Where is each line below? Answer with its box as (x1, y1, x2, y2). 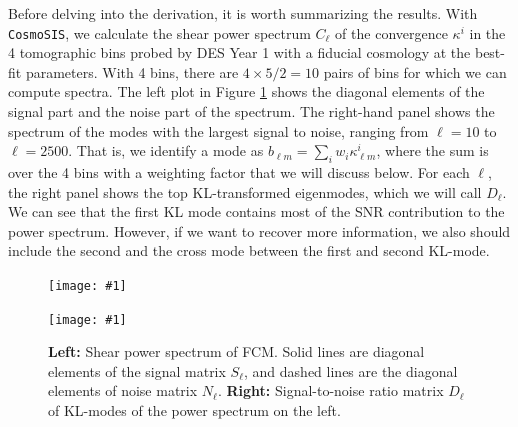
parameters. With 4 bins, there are (25, 61, 239, 82)
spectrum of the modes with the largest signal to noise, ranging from (8, 120, 429, 141)
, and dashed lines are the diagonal (244, 360, 458, 381)
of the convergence (335, 22, 448, 43)
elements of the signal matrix (48, 360, 226, 381)
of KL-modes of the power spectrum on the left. (48, 400, 341, 421)
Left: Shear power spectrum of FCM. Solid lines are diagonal (48, 341, 425, 362)
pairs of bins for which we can (323, 61, 507, 82)
